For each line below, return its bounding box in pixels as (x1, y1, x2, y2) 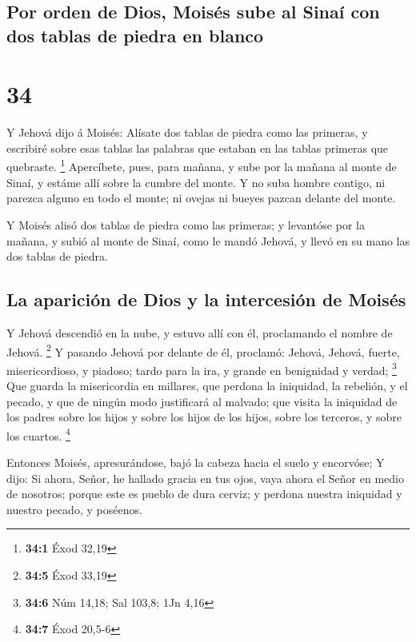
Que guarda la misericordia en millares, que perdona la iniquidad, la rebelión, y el (6, 377, 408, 393)
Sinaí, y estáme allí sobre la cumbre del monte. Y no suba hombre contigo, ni (6, 173, 386, 190)
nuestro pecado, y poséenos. (6, 500, 142, 517)
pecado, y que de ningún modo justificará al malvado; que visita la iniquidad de (6, 393, 398, 409)
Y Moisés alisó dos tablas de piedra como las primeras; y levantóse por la (6, 216, 365, 233)
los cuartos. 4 (6, 425, 70, 444)
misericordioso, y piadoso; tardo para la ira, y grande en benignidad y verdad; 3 (6, 359, 397, 378)
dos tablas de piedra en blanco (6, 22, 264, 47)
